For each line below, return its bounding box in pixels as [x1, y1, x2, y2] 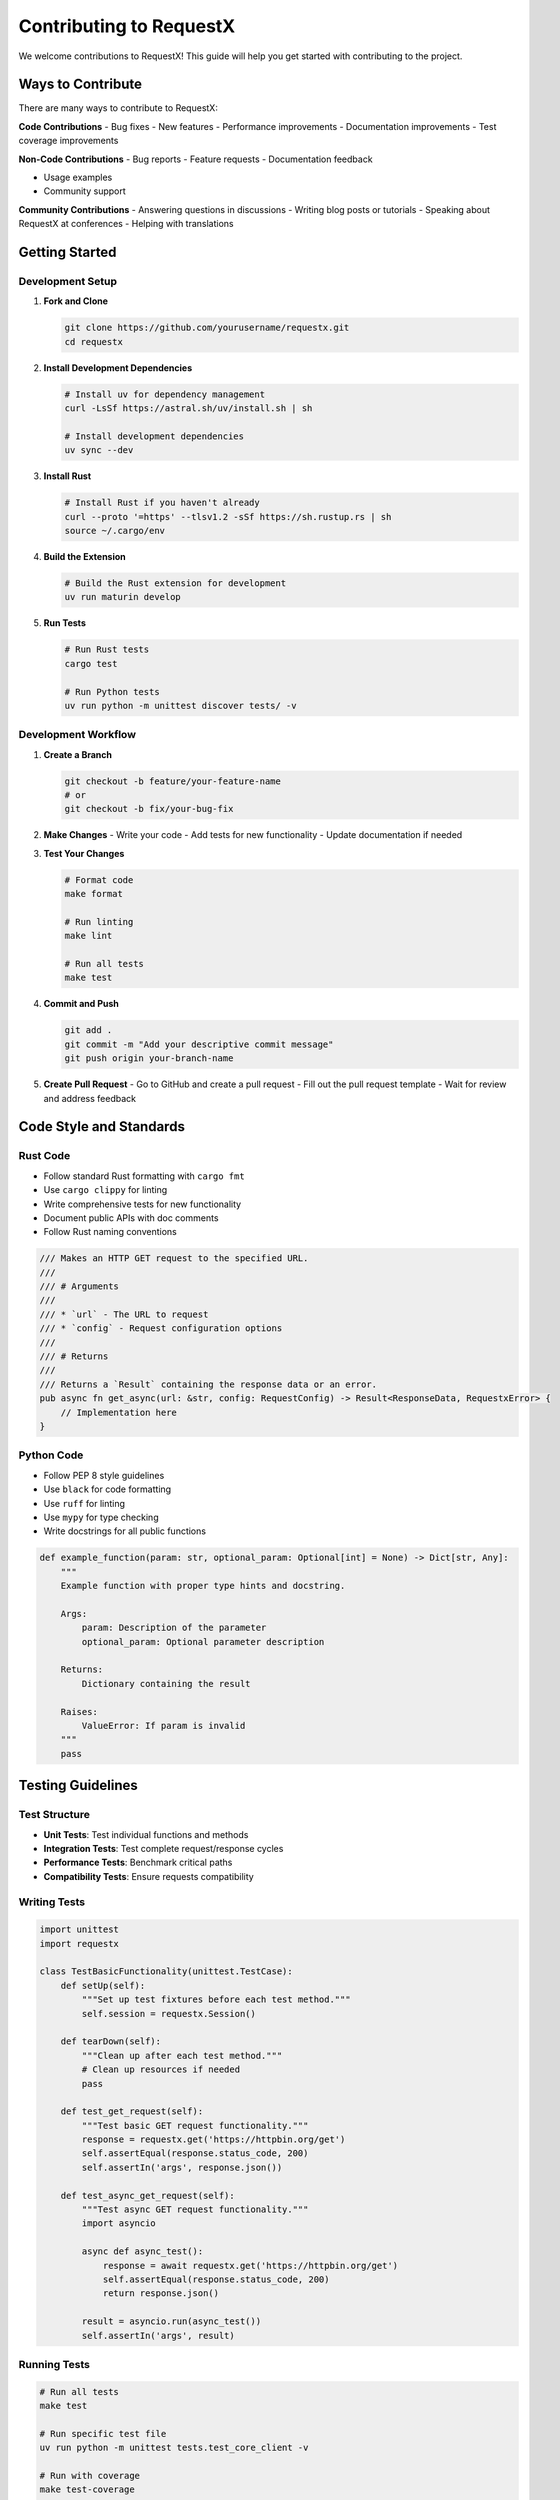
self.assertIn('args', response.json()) [81, 2161, 283, 2173]
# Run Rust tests [64, 644, 150, 655]
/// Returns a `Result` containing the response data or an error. [39, 1378, 378, 1390]
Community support [43, 185, 127, 197]
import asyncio [81, 2218, 157, 2229]
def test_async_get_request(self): [60, 2190, 235, 2201]
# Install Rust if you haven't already [64, 497, 260, 509]
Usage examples [43, 171, 113, 184]
